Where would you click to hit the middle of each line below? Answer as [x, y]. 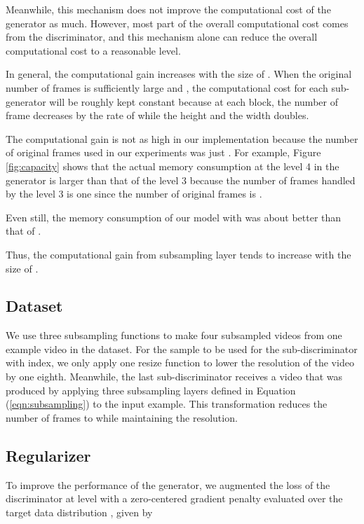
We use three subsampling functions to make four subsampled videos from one [174, 335]
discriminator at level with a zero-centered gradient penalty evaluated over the [174, 498]
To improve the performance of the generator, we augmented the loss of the [168, 484]
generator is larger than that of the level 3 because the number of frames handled [181, 180]
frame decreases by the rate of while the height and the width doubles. [157, 115]
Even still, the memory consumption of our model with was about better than [174, 217]
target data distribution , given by [79, 512]
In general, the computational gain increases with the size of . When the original [179, 74]
